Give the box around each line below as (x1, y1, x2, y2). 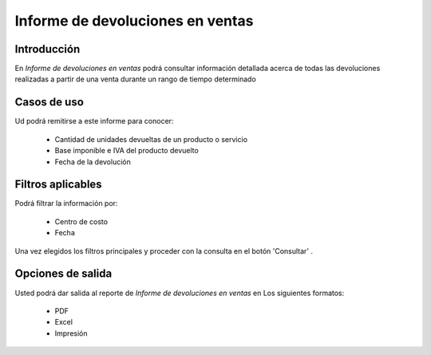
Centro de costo (54, 216, 108, 227)
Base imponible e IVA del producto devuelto (54, 146, 199, 156)
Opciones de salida (14, 267, 113, 281)
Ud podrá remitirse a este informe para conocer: (14, 116, 174, 126)
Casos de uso (14, 96, 84, 109)
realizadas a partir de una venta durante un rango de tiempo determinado (14, 74, 257, 84)
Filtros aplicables (14, 178, 103, 191)
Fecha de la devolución (54, 156, 131, 167)
